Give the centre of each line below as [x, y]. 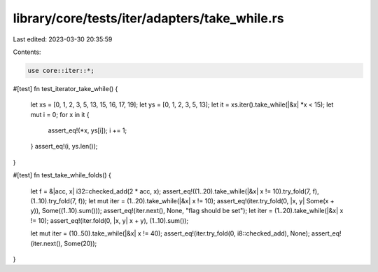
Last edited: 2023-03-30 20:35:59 [63, 39]
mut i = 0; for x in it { [60, 114]
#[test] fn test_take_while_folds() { [62, 175]
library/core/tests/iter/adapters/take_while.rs [148, 18]
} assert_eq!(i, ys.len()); [64, 147]
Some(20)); [80, 243]
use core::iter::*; [61, 70]
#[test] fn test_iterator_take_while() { [65, 88]
